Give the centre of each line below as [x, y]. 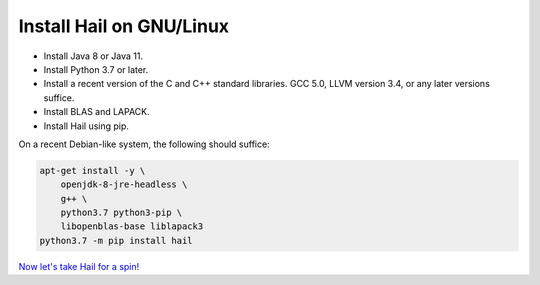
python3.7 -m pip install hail [116, 240]
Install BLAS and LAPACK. [96, 112]
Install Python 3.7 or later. [96, 69]
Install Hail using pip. [86, 126]
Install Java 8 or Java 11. [93, 56]
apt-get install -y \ [92, 170]
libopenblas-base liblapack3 [132, 226]
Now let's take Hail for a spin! [79, 266]
